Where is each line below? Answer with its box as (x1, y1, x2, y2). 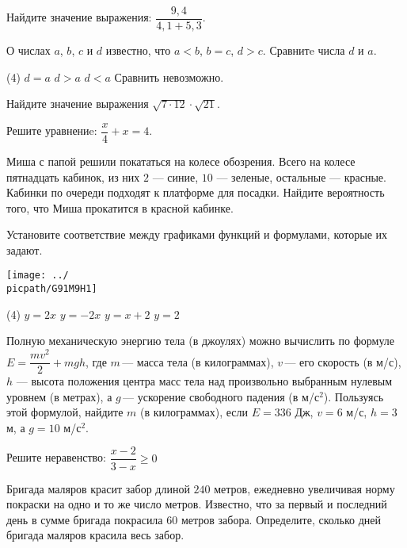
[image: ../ (6, 270, 69, 282)
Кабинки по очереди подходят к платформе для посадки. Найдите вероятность (6, 184, 385, 201)
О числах (6, 42, 51, 59)
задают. (6, 241, 43, 258)
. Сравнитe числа (262, 42, 345, 59)
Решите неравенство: (6, 449, 106, 466)
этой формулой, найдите (6, 404, 124, 420)
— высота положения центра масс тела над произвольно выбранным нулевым (16, 373, 393, 389)
